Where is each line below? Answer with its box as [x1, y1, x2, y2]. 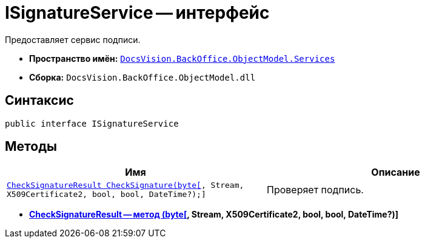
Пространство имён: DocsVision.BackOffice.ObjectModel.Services [29, 53, 335, 64]
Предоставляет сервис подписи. [5, 34, 141, 45]
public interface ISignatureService [5, 118, 179, 128]
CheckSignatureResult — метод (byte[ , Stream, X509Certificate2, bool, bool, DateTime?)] [29, 209, 399, 220]
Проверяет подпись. [267, 184, 364, 196]
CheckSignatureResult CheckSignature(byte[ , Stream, [7, 181, 244, 190]
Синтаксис [5, 93, 74, 108]
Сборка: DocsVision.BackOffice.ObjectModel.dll [29, 72, 256, 82]
